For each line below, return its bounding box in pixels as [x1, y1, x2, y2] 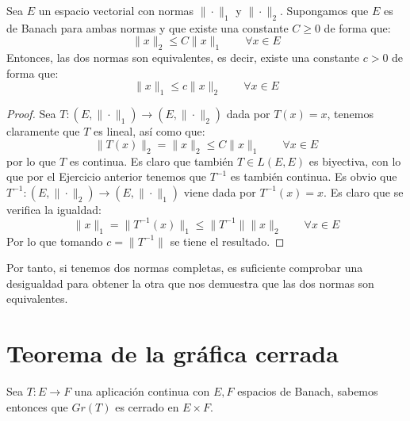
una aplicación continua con [74, 383, 210, 400]
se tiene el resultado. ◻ [170, 232, 285, 249]
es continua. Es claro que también [69, 152, 234, 169]
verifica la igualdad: [6, 201, 102, 217]
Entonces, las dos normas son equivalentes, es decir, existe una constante [6, 49, 360, 66]
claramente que [6, 123, 80, 140]
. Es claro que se [324, 183, 404, 200]
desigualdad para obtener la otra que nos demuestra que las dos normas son [6, 274, 374, 291]
